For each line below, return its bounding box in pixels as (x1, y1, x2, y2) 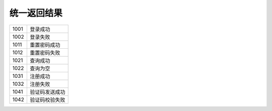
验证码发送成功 (29, 88, 65, 95)
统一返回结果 (9, 8, 63, 19)
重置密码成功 (29, 41, 60, 48)
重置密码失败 (29, 49, 60, 56)
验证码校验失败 (29, 96, 65, 103)
